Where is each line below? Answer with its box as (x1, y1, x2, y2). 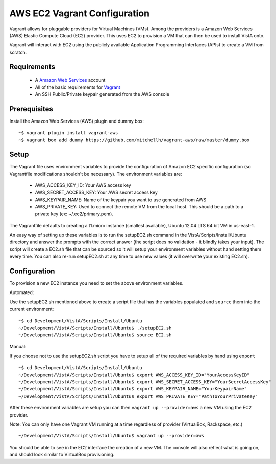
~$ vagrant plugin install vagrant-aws (18, 130, 118, 136)
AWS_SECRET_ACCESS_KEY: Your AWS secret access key (35, 189, 158, 196)
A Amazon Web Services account (35, 77, 106, 83)
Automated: (9, 289, 34, 296)
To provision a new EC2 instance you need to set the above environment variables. (9, 280, 184, 286)
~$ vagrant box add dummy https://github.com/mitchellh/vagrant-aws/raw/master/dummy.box (18, 137, 250, 143)
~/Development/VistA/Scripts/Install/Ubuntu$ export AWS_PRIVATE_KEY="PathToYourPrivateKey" (18, 393, 258, 399)
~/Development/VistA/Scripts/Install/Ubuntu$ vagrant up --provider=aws (18, 433, 204, 439)
